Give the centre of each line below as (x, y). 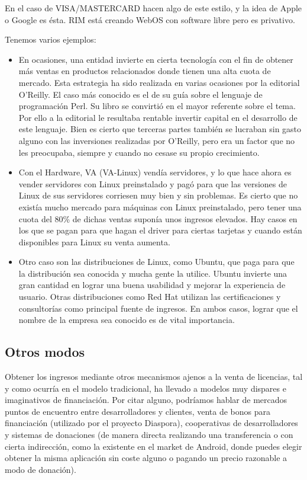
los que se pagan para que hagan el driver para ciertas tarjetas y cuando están (160, 230)
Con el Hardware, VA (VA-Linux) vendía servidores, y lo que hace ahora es (155, 172)
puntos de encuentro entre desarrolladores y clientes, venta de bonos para (138, 411)
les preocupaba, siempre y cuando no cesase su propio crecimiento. (139, 152)
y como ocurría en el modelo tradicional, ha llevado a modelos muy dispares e (146, 388)
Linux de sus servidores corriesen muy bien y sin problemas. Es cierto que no (158, 195)
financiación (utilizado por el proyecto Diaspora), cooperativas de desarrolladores (151, 423)
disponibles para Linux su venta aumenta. (94, 241)
